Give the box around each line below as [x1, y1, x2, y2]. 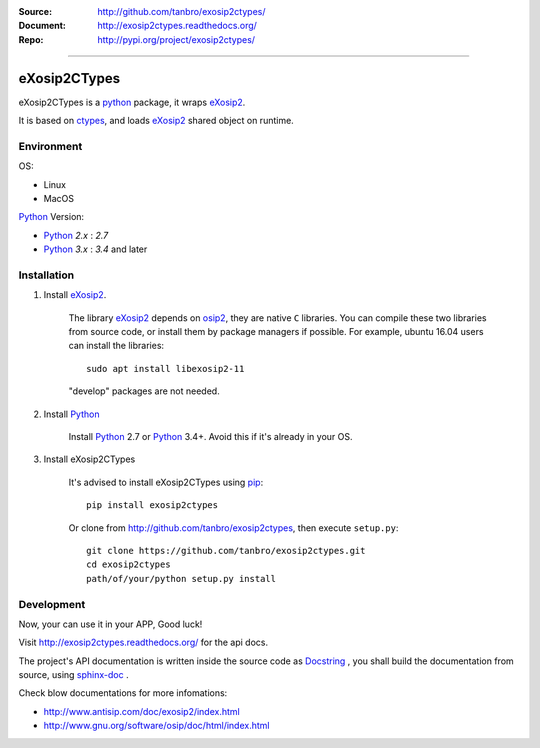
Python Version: [18, 211, 85, 223]
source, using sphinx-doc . [18, 669, 129, 681]
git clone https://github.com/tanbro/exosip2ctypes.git [86, 545, 366, 556]
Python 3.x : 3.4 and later [43, 243, 148, 255]
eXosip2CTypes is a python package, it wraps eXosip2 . [18, 96, 246, 108]
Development [18, 597, 86, 611]
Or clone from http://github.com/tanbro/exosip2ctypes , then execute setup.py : [68, 521, 399, 534]
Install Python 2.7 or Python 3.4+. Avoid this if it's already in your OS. [68, 431, 353, 443]
